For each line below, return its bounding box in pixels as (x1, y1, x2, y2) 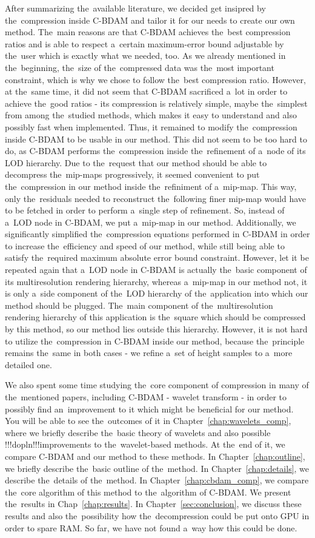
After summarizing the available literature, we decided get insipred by (5, 2, 266, 14)
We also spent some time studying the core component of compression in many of (5, 378, 309, 391)
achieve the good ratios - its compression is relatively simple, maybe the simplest (5, 96, 308, 109)
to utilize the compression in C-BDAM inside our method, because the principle (5, 334, 305, 347)
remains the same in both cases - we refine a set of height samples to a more (5, 346, 293, 359)
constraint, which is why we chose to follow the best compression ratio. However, (5, 73, 306, 86)
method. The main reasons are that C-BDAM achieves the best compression (5, 25, 291, 38)
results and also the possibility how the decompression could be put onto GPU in (5, 509, 310, 522)
